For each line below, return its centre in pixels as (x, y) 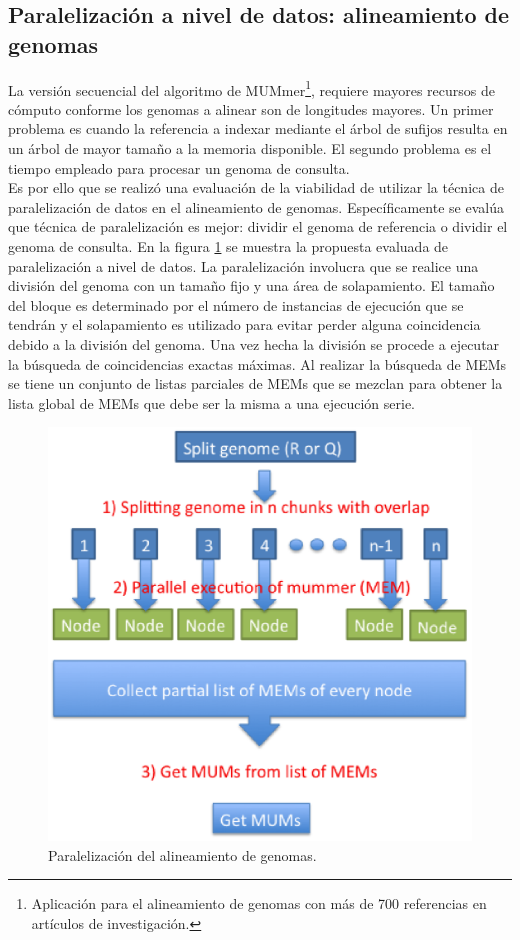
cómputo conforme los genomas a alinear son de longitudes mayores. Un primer (251, 108)
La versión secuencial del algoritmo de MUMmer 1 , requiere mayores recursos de (251, 88)
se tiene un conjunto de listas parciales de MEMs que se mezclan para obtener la (255, 383)
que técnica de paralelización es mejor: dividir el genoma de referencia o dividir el (258, 226)
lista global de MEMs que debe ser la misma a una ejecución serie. (212, 402)
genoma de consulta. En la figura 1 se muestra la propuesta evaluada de (228, 246)
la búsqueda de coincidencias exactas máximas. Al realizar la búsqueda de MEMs (257, 363)
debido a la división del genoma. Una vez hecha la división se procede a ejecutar (254, 343)
